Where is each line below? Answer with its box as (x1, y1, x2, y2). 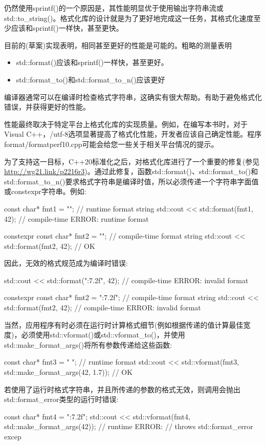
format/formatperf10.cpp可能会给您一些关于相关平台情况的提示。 (4, 138, 218, 149)
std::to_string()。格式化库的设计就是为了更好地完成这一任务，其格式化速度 (4, 12, 254, 23)
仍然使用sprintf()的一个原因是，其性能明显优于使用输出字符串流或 (4, 3, 224, 13)
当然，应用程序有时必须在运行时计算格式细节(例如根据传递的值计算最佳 (4, 319, 243, 330)
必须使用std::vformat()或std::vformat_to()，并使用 (21, 329, 185, 340)
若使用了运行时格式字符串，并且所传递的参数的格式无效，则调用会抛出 (4, 384, 240, 394)
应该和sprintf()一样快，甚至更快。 (11, 23, 123, 33)
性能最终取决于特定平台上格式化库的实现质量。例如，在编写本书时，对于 (4, 118, 248, 129)
